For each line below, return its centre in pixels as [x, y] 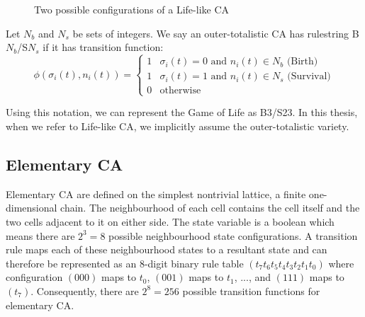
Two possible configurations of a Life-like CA [132, 9]
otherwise [180, 91]
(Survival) [309, 77]
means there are [40, 235]
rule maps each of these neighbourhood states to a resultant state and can [167, 249]
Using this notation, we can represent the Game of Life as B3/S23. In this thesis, [182, 112]
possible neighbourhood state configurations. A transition [233, 235]
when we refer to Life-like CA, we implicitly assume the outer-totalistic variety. [178, 126]
